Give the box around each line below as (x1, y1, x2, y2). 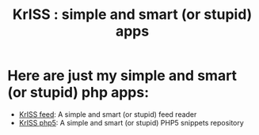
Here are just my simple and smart (7, 67, 238, 84)
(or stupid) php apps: (7, 84, 150, 102)
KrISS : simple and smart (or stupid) (12, 6, 253, 24)
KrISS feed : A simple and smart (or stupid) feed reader (18, 109, 197, 119)
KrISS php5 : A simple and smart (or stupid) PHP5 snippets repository (18, 118, 245, 127)
